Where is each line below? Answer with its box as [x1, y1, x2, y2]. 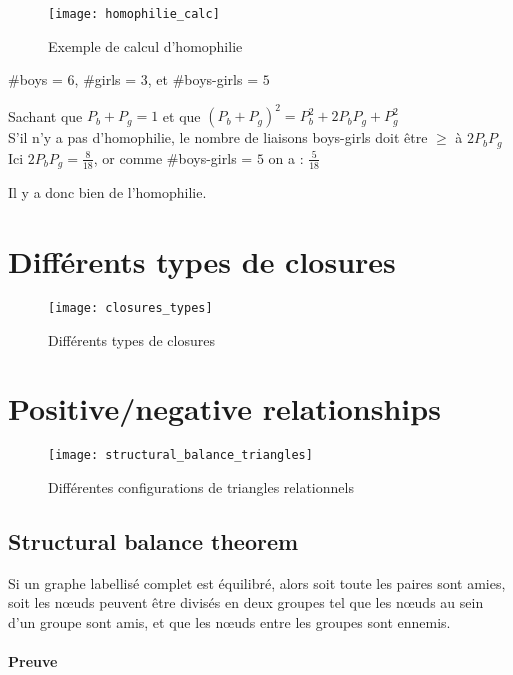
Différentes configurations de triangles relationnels [48, 477, 354, 497]
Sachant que [8, 105, 83, 126]
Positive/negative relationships [8, 388, 441, 429]
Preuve [8, 651, 58, 672]
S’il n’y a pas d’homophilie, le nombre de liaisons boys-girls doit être [8, 127, 428, 148]
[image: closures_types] [48, 300, 213, 315]
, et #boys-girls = [147, 69, 259, 90]
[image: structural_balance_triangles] [48, 448, 313, 463]
